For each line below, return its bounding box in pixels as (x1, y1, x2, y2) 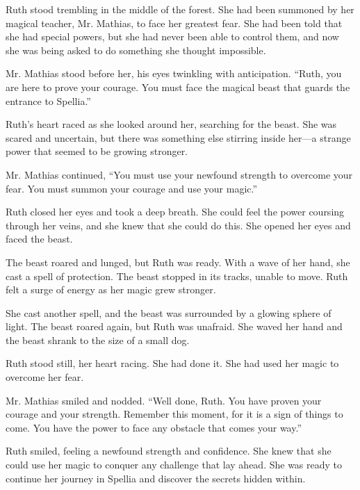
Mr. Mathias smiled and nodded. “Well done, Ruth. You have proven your (6, 393, 322, 407)
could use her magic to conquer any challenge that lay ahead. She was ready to (6, 457, 343, 472)
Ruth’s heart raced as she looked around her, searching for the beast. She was (6, 117, 337, 131)
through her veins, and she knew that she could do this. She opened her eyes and (6, 218, 351, 232)
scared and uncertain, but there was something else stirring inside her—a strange (6, 130, 351, 145)
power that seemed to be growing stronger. (6, 144, 188, 158)
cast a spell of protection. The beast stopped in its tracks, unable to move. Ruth (6, 268, 348, 283)
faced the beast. (6, 231, 73, 246)
